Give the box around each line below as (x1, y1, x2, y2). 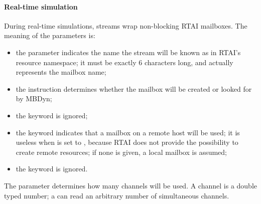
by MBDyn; (16, 93, 52, 104)
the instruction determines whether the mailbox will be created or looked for (16, 83, 252, 94)
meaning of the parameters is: (4, 30, 95, 41)
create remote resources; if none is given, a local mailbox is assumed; (16, 146, 227, 157)
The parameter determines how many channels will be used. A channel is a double (4, 180, 257, 190)
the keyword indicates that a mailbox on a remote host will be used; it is (16, 127, 240, 137)
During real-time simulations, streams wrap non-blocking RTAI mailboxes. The (4, 20, 247, 31)
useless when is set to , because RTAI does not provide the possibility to (16, 137, 238, 147)
